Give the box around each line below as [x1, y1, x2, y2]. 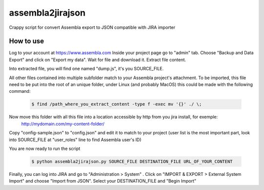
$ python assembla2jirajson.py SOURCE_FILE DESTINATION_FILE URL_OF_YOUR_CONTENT [31, 159, 233, 164]
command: [9, 88, 31, 94]
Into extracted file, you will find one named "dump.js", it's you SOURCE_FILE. [9, 66, 164, 72]
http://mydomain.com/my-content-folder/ [21, 121, 105, 127]
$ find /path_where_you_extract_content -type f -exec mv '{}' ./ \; [31, 102, 202, 107]
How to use [9, 37, 44, 45]
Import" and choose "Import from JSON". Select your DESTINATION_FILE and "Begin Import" [9, 178, 197, 184]
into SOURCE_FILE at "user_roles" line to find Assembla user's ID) [9, 137, 142, 143]
